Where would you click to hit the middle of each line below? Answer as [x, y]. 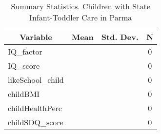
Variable [36, 37]
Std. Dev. [120, 37]
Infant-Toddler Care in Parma [81, 17]
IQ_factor [25, 51]
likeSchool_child [36, 80]
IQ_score [24, 66]
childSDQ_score [36, 122]
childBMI [24, 94]
